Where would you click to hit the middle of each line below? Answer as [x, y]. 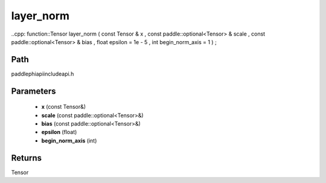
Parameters [34, 91]
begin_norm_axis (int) [69, 140]
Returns [27, 158]
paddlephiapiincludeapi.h [43, 74]
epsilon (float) [59, 132]
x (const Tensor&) [64, 107]
